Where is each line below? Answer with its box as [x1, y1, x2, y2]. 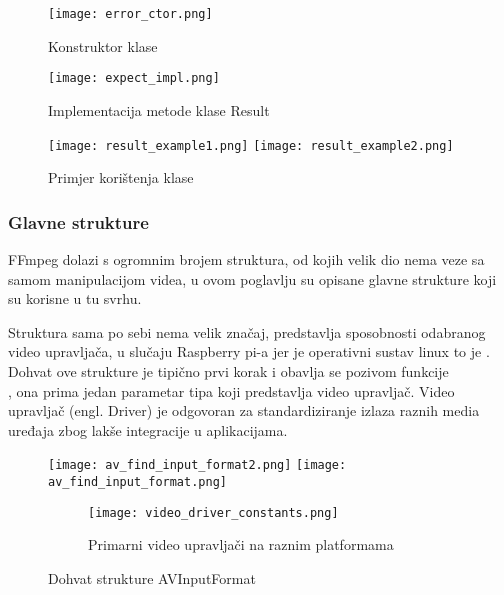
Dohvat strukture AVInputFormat [48, 567, 256, 588]
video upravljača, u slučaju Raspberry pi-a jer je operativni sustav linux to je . [8, 341, 490, 362]
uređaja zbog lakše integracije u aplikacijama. [8, 419, 288, 440]
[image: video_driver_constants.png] [88, 505, 339, 520]
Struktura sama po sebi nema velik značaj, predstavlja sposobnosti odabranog [8, 321, 486, 342]
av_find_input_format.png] [48, 474, 227, 489]
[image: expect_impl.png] [48, 71, 220, 86]
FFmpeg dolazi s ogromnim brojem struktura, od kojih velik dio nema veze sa [8, 248, 485, 269]
